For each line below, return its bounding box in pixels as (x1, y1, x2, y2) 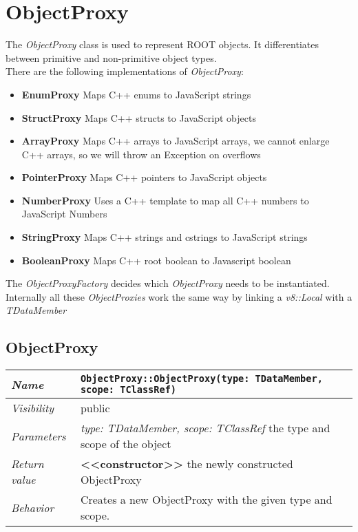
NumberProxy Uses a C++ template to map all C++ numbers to (21, 193, 309, 207)
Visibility (11, 400, 54, 416)
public (80, 400, 110, 416)
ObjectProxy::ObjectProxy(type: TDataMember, (80, 373, 323, 385)
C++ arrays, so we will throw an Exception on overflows (21, 147, 261, 161)
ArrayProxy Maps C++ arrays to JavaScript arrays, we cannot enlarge (21, 134, 330, 148)
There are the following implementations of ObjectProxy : (6, 64, 244, 78)
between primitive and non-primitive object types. (6, 50, 217, 65)
